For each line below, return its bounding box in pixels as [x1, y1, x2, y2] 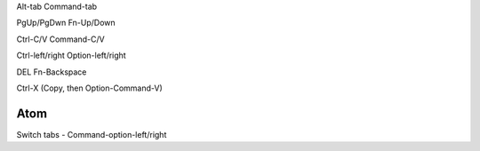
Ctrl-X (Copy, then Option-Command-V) [16, 83, 164, 93]
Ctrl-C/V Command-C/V [16, 34, 106, 44]
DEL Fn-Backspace [16, 67, 87, 77]
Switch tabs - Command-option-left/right [16, 129, 167, 139]
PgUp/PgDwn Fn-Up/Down [16, 18, 116, 28]
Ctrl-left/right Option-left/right [16, 50, 126, 61]
